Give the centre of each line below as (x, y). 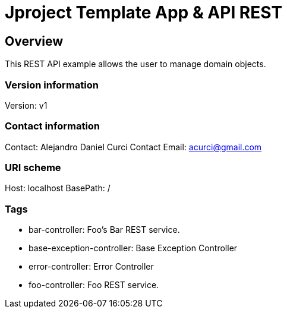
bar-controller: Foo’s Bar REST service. (104, 230)
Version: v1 (26, 105)
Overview (34, 41)
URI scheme (33, 168)
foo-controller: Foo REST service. (94, 285)
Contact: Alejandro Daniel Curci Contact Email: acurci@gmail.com (133, 147)
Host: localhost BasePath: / (58, 188)
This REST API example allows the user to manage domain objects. (135, 64)
